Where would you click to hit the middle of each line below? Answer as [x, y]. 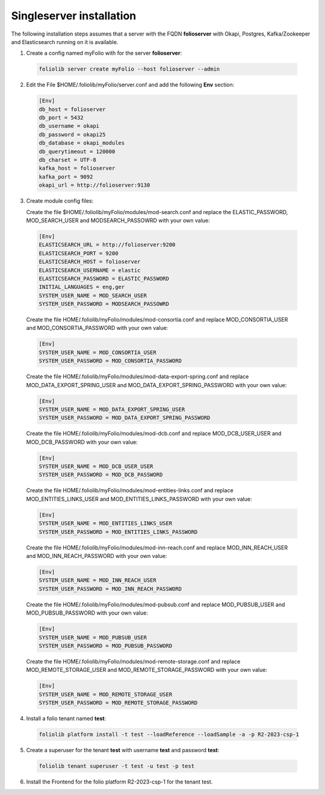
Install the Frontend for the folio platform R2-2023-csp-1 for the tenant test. [119, 782]
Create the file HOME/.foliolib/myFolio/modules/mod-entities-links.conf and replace [130, 490]
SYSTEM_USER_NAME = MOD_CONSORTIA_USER [97, 352]
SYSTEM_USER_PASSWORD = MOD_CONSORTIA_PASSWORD [110, 361]
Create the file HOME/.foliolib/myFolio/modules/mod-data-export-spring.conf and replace [138, 376]
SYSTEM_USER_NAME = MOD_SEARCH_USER [93, 295]
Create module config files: [60, 201]
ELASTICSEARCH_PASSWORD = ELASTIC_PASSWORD [104, 278]
